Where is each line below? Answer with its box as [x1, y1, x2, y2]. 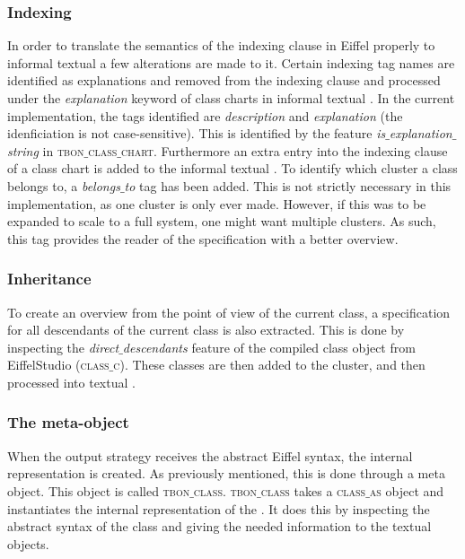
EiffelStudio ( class [7, 355, 110, 374]
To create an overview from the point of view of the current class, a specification [7, 302, 451, 321]
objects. [7, 534, 49, 553]
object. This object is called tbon [7, 481, 190, 500]
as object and [369, 481, 444, 500]
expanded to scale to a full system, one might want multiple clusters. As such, [7, 212, 436, 231]
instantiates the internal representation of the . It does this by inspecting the [7, 499, 430, 518]
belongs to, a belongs [7, 176, 120, 195]
